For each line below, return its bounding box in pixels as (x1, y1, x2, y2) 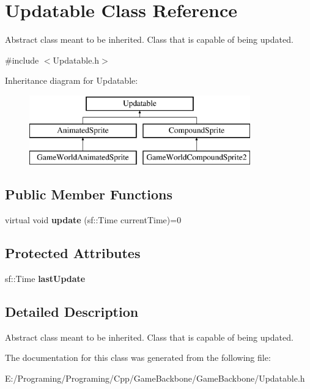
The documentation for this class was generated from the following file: (5, 351, 271, 364)
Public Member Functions (5, 185, 172, 204)
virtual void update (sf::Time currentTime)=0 (5, 213, 182, 226)
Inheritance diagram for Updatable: (5, 74, 138, 87)
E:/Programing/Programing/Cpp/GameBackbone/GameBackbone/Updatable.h (5, 371, 305, 384)
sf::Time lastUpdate (5, 272, 86, 284)
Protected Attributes (5, 243, 141, 262)
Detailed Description (5, 302, 139, 320)
